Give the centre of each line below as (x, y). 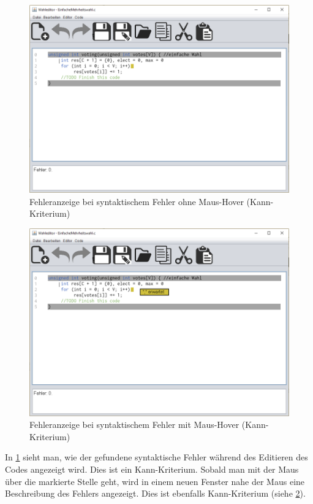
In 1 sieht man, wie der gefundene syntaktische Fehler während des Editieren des (156, 457)
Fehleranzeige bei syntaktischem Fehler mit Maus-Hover (134, 425)
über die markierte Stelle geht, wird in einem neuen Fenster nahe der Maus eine (155, 481)
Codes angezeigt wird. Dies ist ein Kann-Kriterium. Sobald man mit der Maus (152, 469)
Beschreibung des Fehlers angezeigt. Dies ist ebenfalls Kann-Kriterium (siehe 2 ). (155, 493)
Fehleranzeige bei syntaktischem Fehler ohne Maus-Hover (137, 201)
